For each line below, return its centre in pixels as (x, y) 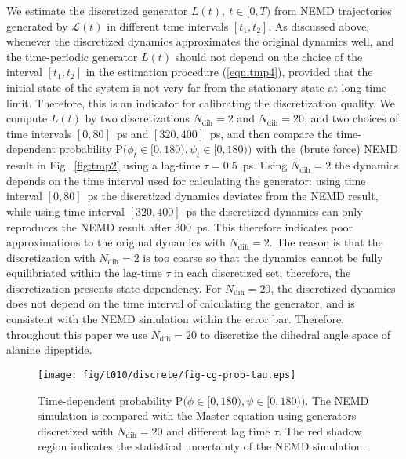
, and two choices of (351, 118)
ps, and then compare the (271, 133)
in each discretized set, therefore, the (263, 273)
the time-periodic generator (72, 56)
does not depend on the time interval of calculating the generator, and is (181, 303)
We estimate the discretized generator (97, 10)
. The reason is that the (326, 242)
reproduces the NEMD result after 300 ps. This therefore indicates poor (180, 226)
